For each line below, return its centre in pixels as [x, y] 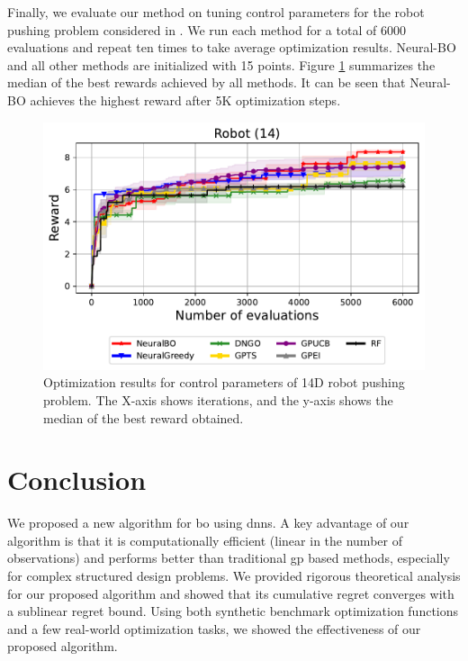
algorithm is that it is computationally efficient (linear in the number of [205, 540]
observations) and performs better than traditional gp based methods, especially [229, 558]
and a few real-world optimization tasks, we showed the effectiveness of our [214, 628]
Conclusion [77, 480]
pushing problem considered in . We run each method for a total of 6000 [207, 29]
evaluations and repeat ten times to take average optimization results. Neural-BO [232, 47]
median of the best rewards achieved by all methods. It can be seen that [207, 82]
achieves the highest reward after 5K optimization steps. [185, 100]
